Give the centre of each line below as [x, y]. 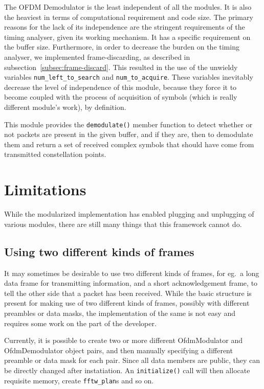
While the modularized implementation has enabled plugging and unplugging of [129, 214]
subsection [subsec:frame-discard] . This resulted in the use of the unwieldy [121, 67]
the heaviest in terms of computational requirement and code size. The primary [129, 17]
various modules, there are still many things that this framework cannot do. [123, 224]
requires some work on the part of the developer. [80, 323]
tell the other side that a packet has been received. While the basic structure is [128, 293]
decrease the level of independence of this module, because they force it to [120, 87]
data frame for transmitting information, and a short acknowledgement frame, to [131, 283]
